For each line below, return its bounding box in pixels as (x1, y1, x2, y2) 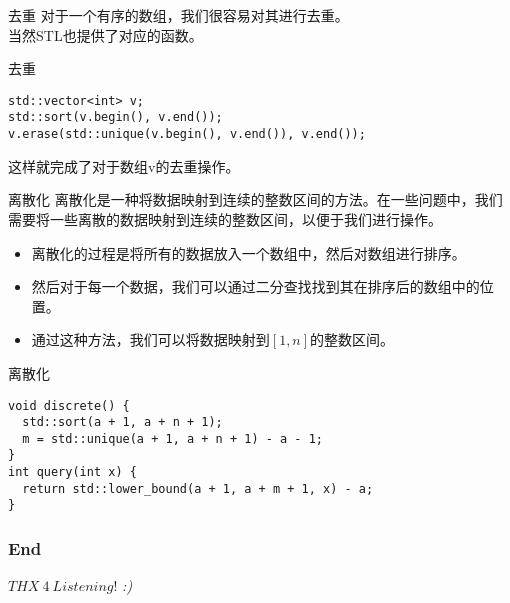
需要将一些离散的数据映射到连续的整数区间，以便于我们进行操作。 (8, 208, 442, 229)
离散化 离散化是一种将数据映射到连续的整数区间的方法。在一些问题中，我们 (8, 189, 503, 210)
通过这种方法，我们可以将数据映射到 (31, 329, 270, 350)
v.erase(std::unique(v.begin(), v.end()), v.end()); (8, 127, 366, 142)
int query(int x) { (8, 465, 137, 480)
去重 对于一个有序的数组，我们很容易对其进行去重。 (8, 5, 349, 25)
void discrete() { (8, 398, 130, 413)
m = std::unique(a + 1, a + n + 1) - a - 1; (22, 431, 323, 446)
